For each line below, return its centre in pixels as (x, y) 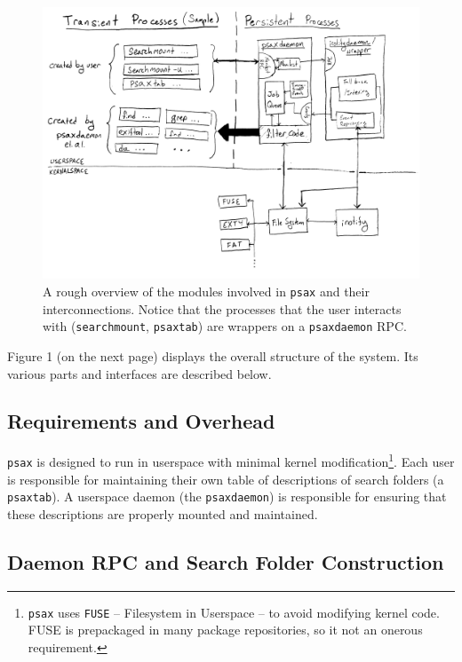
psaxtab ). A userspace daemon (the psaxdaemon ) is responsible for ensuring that (227, 496)
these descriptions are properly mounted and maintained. (163, 513)
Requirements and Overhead (141, 421)
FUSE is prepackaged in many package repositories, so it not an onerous (225, 630)
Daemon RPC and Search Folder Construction (226, 561)
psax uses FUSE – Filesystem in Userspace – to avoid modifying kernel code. (234, 612)
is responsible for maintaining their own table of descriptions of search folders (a (226, 479)
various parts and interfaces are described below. (139, 373)
